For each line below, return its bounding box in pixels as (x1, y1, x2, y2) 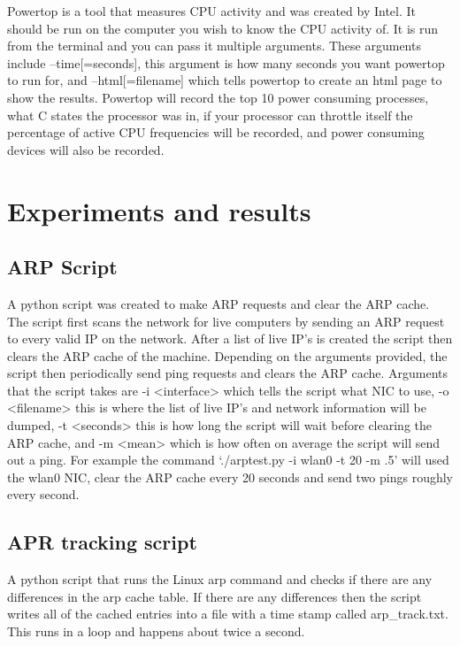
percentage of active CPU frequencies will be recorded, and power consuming (7, 123, 425, 142)
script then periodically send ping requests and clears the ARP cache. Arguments (7, 364, 448, 382)
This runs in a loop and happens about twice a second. (7, 622, 305, 641)
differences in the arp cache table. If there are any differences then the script (7, 587, 422, 605)
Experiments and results (7, 192, 311, 228)
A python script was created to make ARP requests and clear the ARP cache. (7, 294, 430, 312)
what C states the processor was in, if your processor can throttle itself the (7, 105, 413, 124)
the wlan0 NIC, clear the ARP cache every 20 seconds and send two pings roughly (7, 467, 453, 486)
